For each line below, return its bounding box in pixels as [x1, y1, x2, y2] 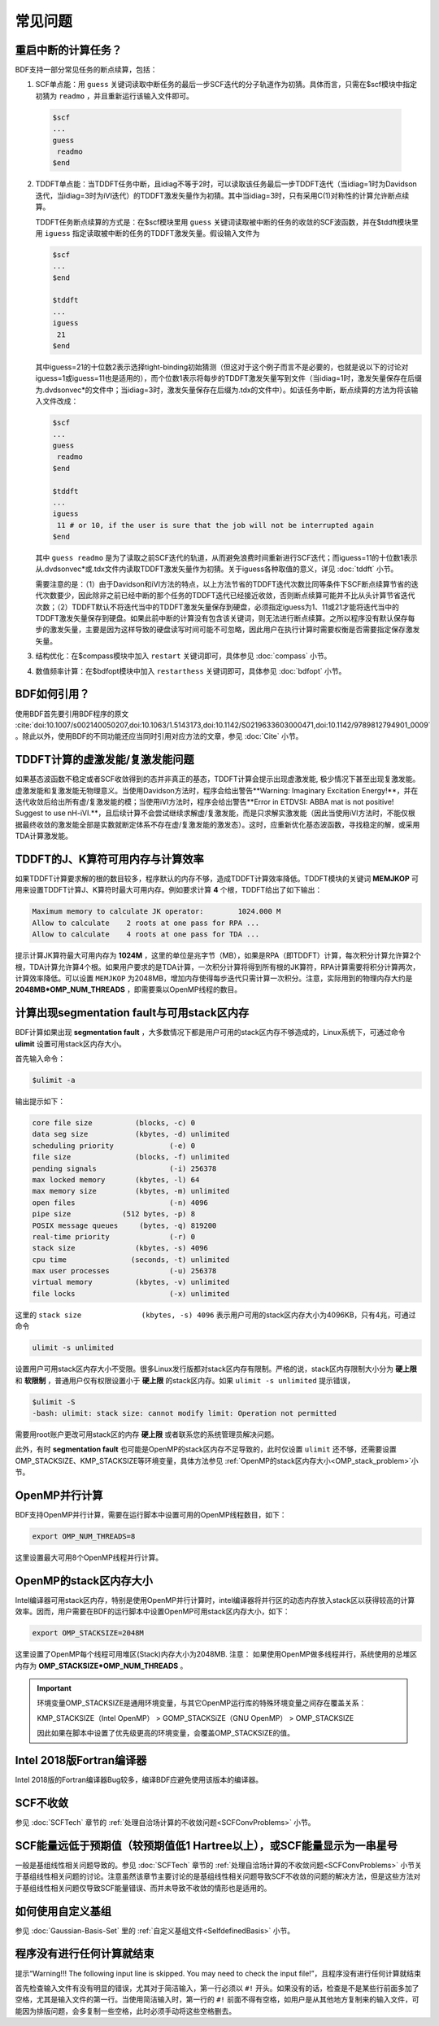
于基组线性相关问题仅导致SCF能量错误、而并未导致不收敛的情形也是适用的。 [15, 1883, 272, 1893]
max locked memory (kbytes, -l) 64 [32, 1175, 200, 1184]
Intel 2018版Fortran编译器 [15, 1753, 147, 1767]
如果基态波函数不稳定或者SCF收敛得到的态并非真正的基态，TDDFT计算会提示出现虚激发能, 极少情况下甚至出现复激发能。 [15, 774, 420, 784]
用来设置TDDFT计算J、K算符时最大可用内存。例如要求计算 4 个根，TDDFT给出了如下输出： [15, 885, 323, 895]
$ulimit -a [32, 1076, 76, 1085]
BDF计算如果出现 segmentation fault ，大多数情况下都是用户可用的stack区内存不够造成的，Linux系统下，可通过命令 [15, 1028, 406, 1037]
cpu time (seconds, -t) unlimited [32, 1255, 230, 1264]
